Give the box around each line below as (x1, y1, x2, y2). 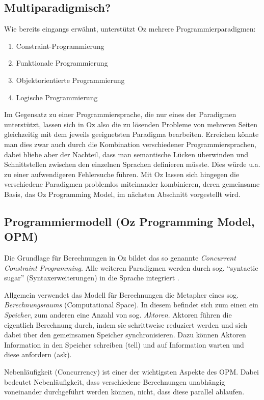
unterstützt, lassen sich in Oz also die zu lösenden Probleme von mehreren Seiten (4, 119, 257, 129)
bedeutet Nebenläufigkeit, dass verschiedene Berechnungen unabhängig (4, 376, 225, 387)
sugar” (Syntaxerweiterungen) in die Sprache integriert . (4, 272, 179, 283)
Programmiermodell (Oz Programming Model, (4, 213, 255, 229)
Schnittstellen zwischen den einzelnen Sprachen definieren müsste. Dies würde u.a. (4, 159, 260, 169)
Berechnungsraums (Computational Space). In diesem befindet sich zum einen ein (4, 299, 258, 310)
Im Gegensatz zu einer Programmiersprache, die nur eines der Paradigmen (4, 109, 236, 120)
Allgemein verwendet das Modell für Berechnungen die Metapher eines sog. (4, 289, 239, 300)
